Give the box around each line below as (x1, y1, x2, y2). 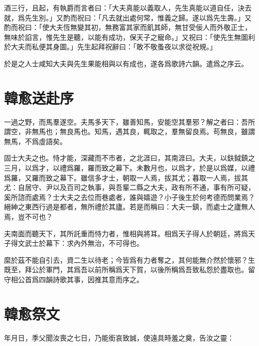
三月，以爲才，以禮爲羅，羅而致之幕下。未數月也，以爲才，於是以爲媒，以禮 (4, 163, 255, 173)
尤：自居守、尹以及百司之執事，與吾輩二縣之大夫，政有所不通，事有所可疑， (4, 182, 255, 192)
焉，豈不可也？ (4, 211, 53, 222)
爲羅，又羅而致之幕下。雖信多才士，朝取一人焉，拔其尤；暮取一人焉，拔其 (4, 172, 248, 182)
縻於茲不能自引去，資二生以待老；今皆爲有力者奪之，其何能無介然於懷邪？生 (4, 254, 255, 265)
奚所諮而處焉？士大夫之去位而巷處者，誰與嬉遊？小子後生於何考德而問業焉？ (4, 191, 255, 202)
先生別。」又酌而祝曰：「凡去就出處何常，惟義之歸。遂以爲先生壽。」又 (24, 12, 252, 22)
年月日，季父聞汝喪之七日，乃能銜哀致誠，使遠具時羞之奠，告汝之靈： (4, 332, 234, 343)
